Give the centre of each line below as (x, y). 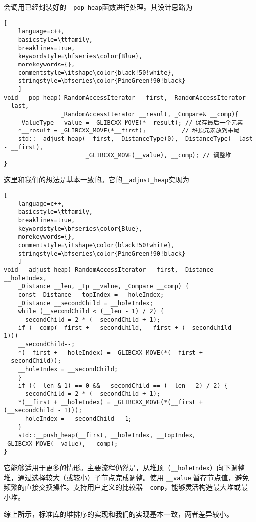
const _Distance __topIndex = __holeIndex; (91, 295)
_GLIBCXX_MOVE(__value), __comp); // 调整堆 (159, 156)
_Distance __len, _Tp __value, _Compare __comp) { (103, 287)
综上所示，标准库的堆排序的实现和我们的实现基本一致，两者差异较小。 (119, 513)
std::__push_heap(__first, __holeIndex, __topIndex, (107, 435)
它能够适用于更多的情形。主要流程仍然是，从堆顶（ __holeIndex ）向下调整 (124, 468)
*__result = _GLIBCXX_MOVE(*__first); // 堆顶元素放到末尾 (129, 131)
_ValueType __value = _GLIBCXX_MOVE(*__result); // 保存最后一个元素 (130, 122)
